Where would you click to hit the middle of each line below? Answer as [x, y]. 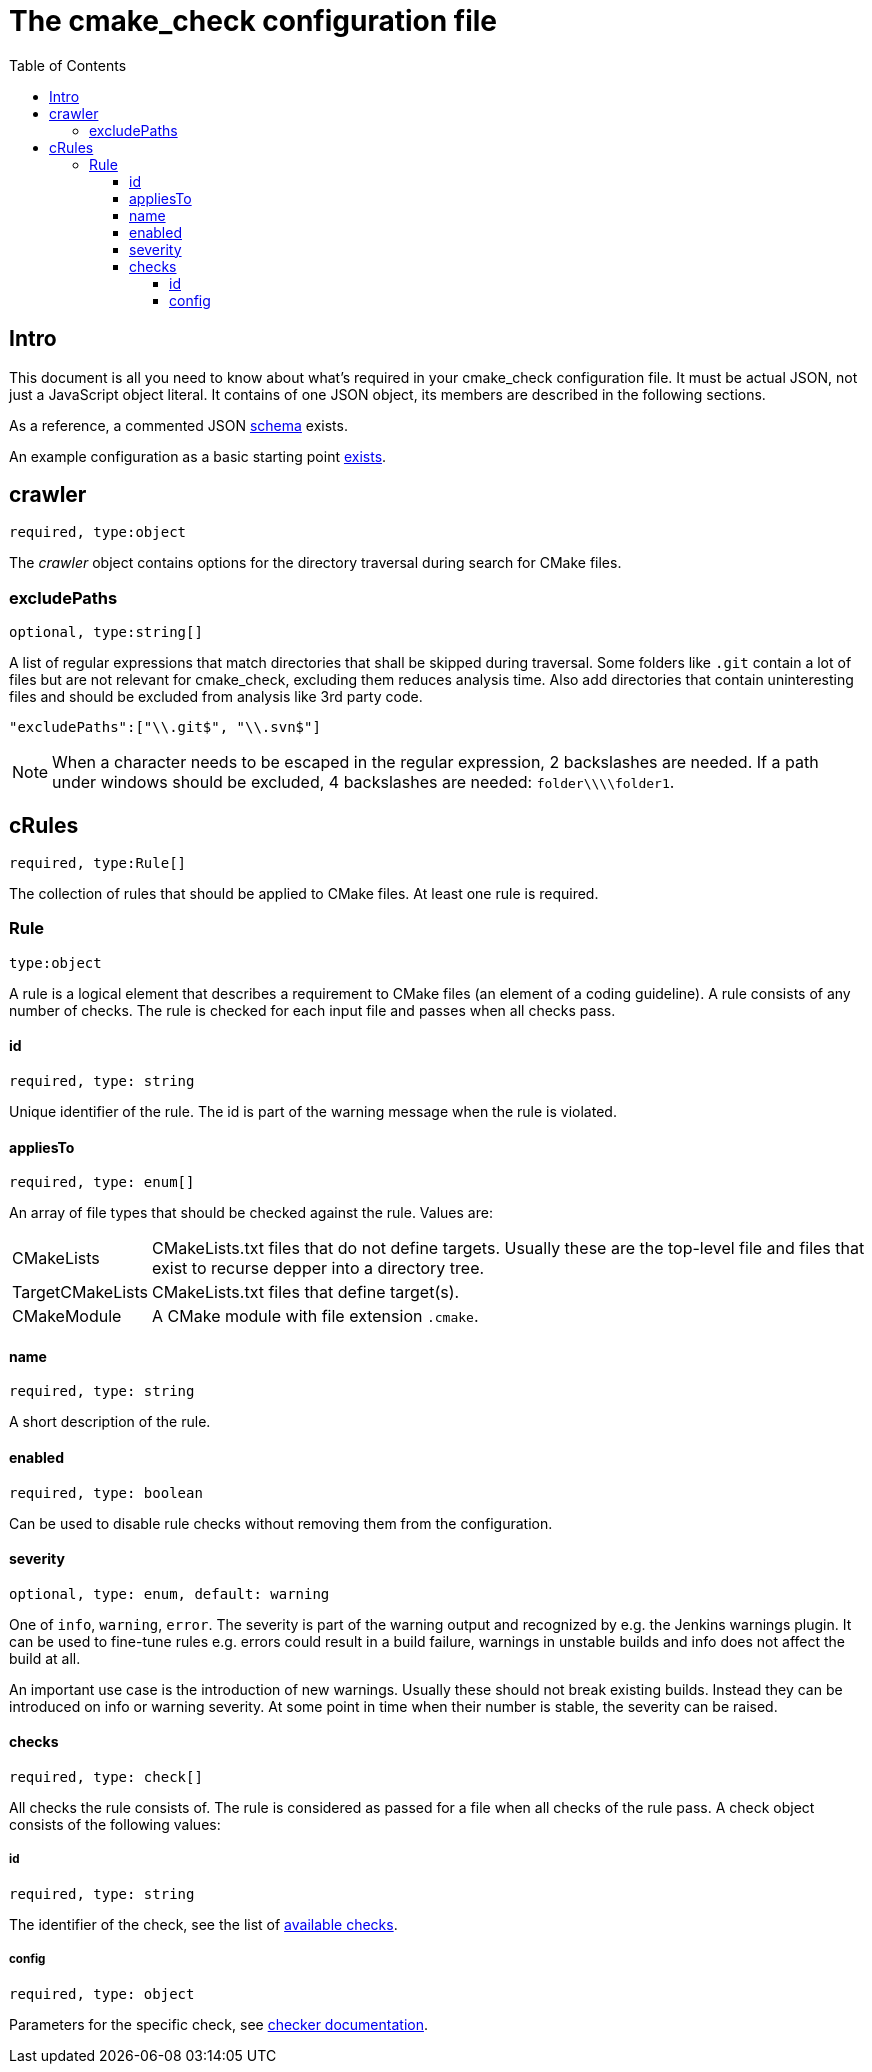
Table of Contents [68, 65]
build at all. [45, 1658]
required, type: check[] [106, 1777]
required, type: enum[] [102, 1182]
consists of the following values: [115, 1825]
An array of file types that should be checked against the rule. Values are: [251, 1213]
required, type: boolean [106, 1492]
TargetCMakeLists [80, 1292]
